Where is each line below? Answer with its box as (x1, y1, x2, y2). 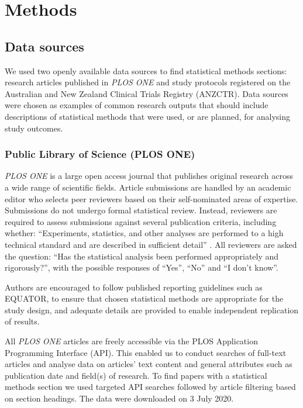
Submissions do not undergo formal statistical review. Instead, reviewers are (5, 204, 277, 216)
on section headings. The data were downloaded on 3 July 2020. (5, 392, 234, 404)
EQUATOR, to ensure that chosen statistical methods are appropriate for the (5, 292, 284, 305)
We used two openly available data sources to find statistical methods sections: (5, 64, 287, 77)
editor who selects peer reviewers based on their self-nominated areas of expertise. (5, 192, 298, 205)
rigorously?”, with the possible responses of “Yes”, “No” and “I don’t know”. (5, 261, 278, 274)
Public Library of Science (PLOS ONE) (5, 147, 195, 161)
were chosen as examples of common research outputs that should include (5, 99, 268, 111)
